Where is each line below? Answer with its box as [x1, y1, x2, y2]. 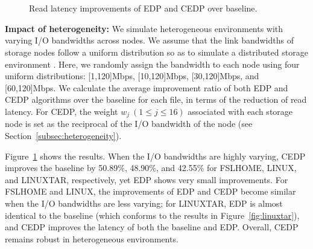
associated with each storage [188, 105, 293, 117]
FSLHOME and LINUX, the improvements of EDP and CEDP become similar [5, 185, 296, 198]
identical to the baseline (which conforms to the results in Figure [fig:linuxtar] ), [5, 209, 300, 221]
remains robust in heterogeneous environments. [5, 232, 179, 245]
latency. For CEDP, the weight [5, 105, 118, 117]
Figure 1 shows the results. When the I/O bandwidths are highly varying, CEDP [5, 149, 306, 162]
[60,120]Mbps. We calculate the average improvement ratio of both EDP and [5, 81, 288, 94]
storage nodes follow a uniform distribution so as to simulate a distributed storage [5, 45, 308, 58]
